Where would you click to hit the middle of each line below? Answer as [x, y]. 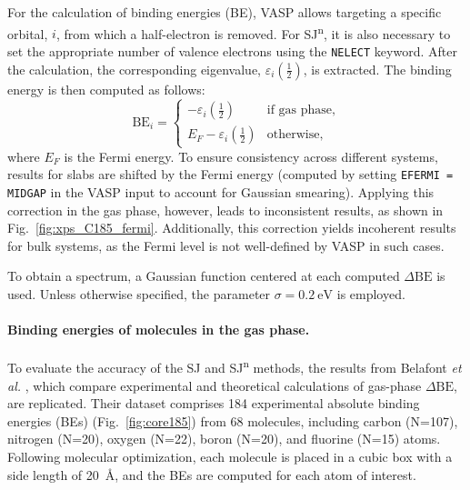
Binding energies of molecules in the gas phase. [159, 330]
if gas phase [300, 110]
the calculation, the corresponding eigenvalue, [135, 69]
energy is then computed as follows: [106, 89]
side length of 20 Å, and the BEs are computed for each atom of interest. [212, 474]
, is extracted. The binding [377, 69]
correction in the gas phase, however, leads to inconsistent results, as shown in [225, 210]
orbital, [28, 33]
